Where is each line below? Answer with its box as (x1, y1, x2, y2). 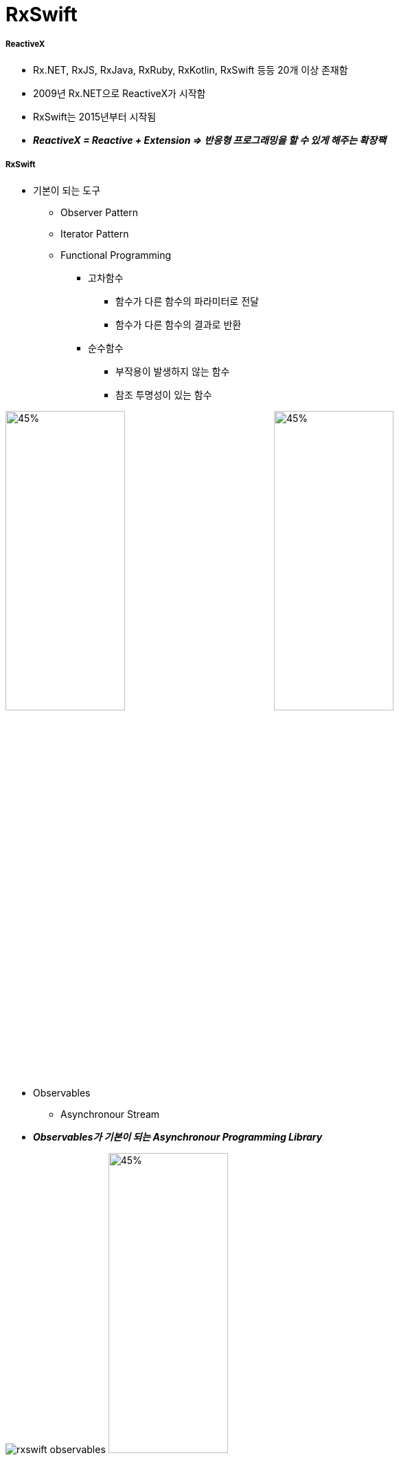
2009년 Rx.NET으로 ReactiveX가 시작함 (33, 87, 206, 99)
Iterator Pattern (60, 227, 129, 240)
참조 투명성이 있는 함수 (115, 388, 212, 401)
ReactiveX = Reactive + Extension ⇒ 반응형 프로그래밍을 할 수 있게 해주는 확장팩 (33, 134, 387, 146)
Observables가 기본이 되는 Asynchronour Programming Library (33, 1130, 323, 1143)
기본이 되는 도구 (33, 184, 101, 196)
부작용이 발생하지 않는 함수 (115, 365, 230, 377)
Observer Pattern (60, 206, 139, 218)
